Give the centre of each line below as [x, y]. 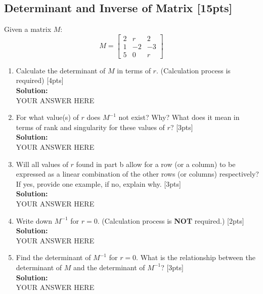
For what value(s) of [47, 117]
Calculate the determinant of [61, 70]
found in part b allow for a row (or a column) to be [156, 164]
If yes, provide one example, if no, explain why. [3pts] [98, 183]
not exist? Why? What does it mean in [179, 117]
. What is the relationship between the [196, 257]
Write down [34, 220]
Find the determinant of [53, 257]
